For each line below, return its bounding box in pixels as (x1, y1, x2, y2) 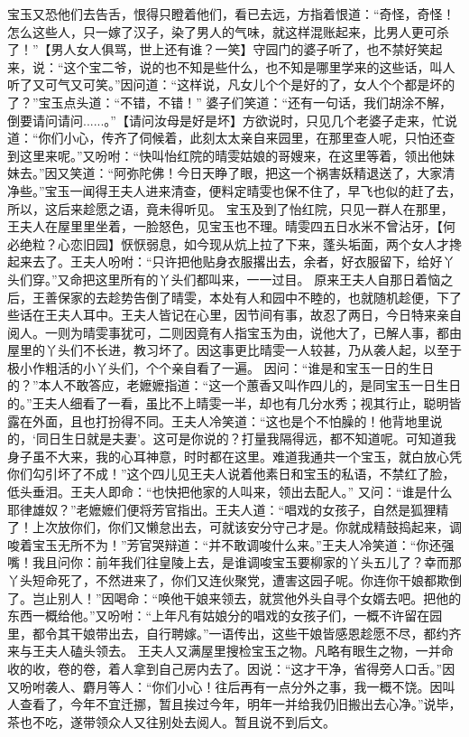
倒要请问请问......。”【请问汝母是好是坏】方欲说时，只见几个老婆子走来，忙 (7, 110, 445, 129)
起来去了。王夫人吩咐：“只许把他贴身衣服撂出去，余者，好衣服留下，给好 (7, 252, 443, 271)
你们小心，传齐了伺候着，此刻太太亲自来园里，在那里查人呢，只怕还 (38, 128, 443, 147)
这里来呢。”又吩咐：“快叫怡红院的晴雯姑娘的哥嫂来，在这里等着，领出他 (19, 145, 443, 164)
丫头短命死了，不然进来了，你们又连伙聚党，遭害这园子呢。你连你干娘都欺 (7, 571, 449, 589)
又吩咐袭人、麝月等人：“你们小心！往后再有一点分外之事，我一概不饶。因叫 (7, 676, 455, 695)
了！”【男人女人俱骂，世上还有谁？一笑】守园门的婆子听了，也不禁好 (7, 40, 418, 59)
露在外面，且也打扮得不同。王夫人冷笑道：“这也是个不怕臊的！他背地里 (7, 411, 430, 430)
